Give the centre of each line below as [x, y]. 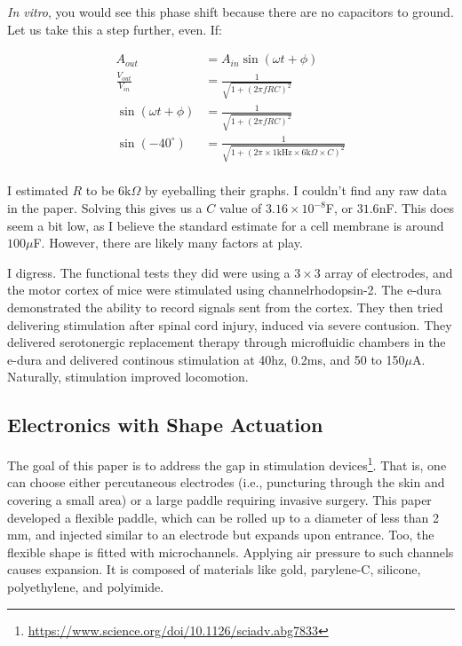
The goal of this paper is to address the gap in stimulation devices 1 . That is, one [227, 464]
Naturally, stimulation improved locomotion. [128, 377]
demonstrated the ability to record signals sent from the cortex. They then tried [225, 307]
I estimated [38, 190]
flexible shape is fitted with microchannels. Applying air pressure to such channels [231, 551]
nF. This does [416, 208]
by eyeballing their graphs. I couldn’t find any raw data [296, 190]
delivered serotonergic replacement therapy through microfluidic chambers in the [227, 342]
